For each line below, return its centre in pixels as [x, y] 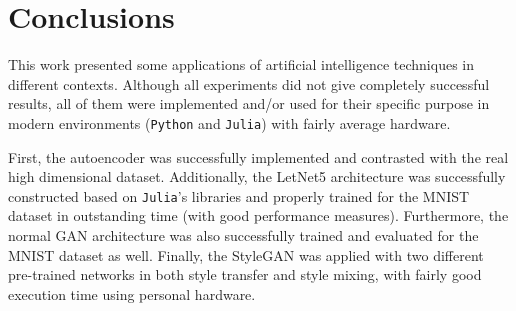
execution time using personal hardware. [132, 293]
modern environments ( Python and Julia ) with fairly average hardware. [229, 122]
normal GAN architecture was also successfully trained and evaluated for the [243, 235]
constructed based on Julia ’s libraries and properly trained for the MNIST [239, 195]
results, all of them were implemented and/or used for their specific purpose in [249, 103]
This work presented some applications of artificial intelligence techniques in [241, 64]
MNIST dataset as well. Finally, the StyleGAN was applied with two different [246, 254]
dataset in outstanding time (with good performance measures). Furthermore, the [258, 215]
